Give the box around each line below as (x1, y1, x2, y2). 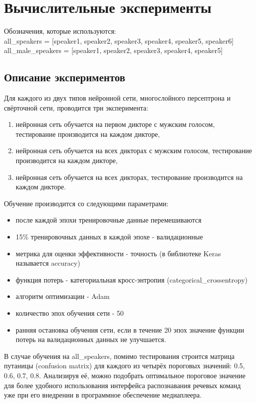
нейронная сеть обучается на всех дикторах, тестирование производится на (15, 172, 243, 182)
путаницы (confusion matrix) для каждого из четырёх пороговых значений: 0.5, (4, 360, 245, 371)
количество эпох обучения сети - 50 (15, 308, 124, 318)
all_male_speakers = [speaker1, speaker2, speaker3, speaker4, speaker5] (4, 45, 223, 56)
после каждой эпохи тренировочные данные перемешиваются (15, 215, 201, 225)
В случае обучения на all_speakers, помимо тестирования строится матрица (4, 350, 235, 361)
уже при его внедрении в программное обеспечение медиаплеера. (4, 390, 202, 400)
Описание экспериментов (4, 69, 126, 85)
